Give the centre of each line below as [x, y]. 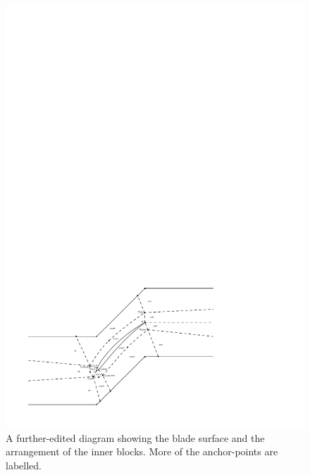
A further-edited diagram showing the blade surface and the [135, 437]
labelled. [24, 465]
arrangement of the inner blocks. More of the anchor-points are [142, 451]
